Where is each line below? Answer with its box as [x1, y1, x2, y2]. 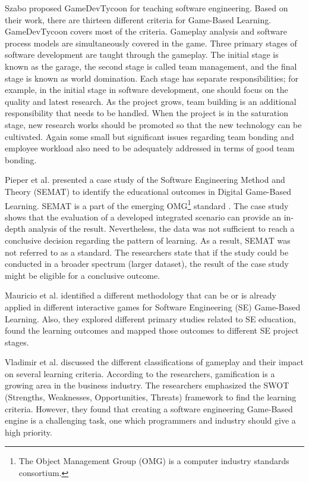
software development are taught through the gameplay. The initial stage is [5, 48, 279, 61]
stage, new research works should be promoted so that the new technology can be [5, 118, 302, 130]
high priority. [5, 425, 52, 438]
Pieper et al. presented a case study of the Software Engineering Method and [5, 173, 285, 186]
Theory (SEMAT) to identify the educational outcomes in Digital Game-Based [5, 185, 291, 197]
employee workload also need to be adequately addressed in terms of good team [5, 142, 295, 154]
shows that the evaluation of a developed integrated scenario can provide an [5, 210, 282, 223]
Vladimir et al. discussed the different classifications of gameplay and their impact [5, 356, 304, 368]
